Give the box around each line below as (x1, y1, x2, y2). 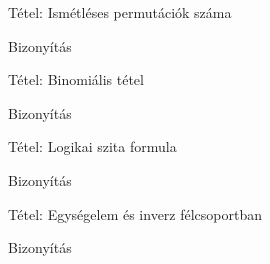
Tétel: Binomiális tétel (8, 69, 144, 90)
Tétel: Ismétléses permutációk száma (8, 2, 232, 22)
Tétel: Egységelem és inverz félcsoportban (8, 203, 263, 224)
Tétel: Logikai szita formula (8, 136, 177, 157)
